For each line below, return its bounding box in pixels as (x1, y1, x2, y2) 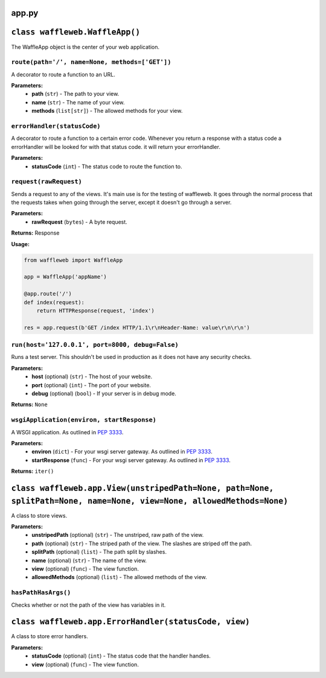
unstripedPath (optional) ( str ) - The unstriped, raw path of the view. (31, 531, 204, 539)
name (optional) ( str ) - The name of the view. (31, 557, 147, 564)
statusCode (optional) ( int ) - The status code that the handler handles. (31, 652, 211, 660)
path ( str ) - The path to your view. (31, 90, 120, 98)
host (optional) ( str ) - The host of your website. (31, 373, 153, 380)
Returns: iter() (11, 467, 54, 475)
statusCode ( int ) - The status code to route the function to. (31, 163, 182, 170)
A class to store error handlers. (11, 633, 89, 640)
